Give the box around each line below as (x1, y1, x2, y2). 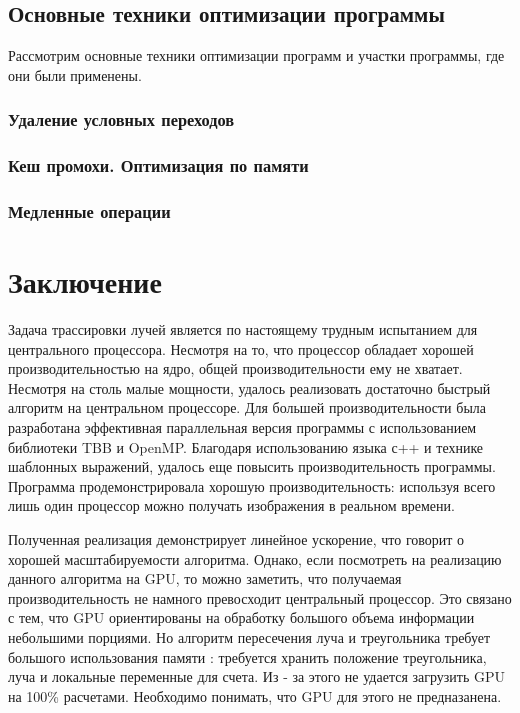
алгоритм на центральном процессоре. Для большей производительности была (8, 397, 486, 418)
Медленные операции (8, 199, 171, 223)
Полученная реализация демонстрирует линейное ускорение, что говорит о (8, 528, 465, 549)
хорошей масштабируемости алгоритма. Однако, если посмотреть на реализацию (8, 548, 502, 569)
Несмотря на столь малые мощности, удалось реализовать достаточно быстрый (8, 377, 491, 398)
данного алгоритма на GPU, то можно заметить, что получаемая (8, 568, 402, 589)
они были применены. (8, 64, 142, 85)
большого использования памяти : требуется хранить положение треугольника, (8, 646, 487, 667)
